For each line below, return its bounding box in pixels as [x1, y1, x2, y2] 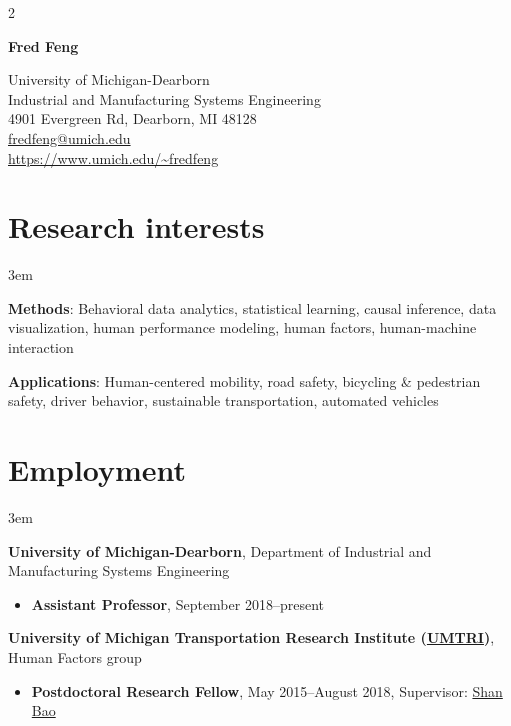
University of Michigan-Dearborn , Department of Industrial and [8, 540, 432, 561]
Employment [8, 449, 187, 490]
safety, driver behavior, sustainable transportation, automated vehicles [8, 390, 439, 411]
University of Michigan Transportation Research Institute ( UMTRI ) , [8, 627, 495, 648]
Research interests [8, 206, 265, 247]
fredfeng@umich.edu [8, 127, 131, 148]
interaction [8, 337, 74, 358]
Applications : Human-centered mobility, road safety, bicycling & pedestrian [8, 370, 481, 391]
